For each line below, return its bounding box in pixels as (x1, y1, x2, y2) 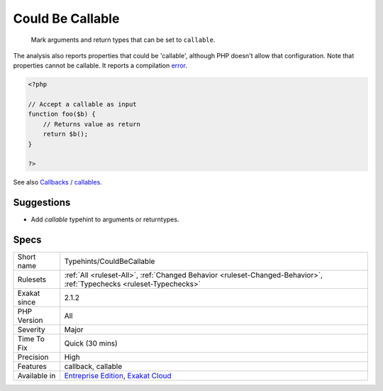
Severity (17, 325, 45, 335)
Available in (17, 371, 56, 381)
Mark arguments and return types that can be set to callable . (30, 35, 216, 44)
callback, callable (64, 362, 123, 372)
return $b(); (43, 130, 89, 138)
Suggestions (13, 197, 71, 209)
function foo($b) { (28, 110, 96, 119)
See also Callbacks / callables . (13, 178, 102, 187)
